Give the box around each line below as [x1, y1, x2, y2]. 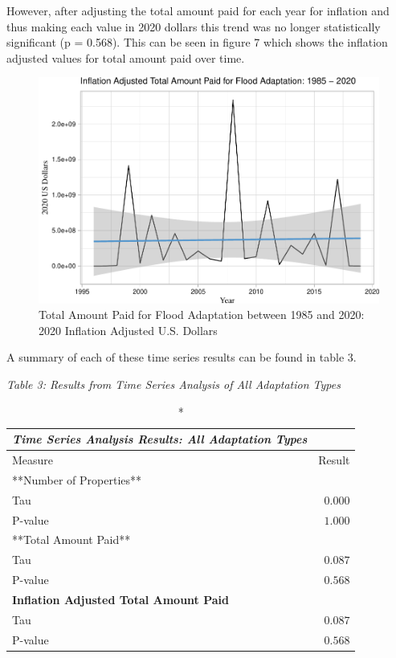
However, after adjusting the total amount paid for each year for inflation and [6, 2, 390, 18]
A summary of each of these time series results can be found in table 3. [6, 349, 357, 366]
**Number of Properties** [12, 471, 142, 488]
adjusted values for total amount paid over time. [6, 49, 245, 66]
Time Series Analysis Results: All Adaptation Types [12, 431, 308, 448]
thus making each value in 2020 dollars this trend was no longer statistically [6, 18, 381, 35]
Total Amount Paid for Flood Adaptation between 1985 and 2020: [39, 306, 365, 323]
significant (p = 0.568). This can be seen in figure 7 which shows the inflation [6, 34, 388, 51]
